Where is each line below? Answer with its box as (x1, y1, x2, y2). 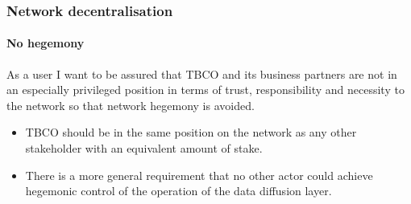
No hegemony (6, 35, 85, 51)
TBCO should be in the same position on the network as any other (25, 124, 357, 141)
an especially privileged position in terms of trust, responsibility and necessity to (6, 81, 405, 98)
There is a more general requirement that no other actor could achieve (25, 166, 373, 183)
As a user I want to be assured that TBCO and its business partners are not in (6, 65, 397, 82)
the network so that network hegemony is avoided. (6, 96, 255, 113)
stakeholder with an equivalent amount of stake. (25, 140, 263, 157)
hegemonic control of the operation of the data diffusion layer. (25, 182, 332, 199)
